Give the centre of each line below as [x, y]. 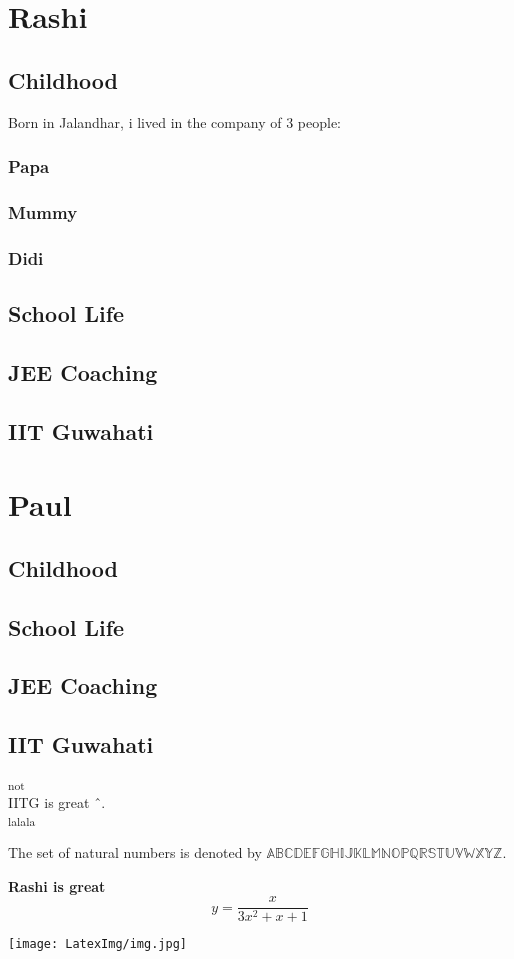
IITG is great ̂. [57, 802]
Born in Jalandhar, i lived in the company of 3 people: [175, 121]
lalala [22, 820]
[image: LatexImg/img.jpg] [97, 944]
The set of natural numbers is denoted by [135, 852]
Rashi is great [57, 885]
